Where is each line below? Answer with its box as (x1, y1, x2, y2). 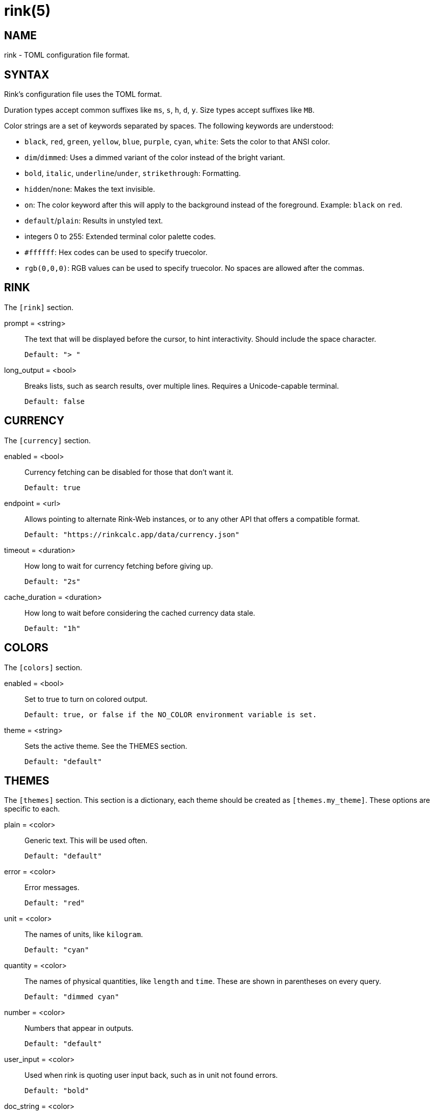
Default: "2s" (24, 577, 81, 586)
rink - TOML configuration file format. (4, 50, 130, 60)
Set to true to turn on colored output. (24, 694, 148, 703)
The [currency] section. (4, 436, 91, 445)
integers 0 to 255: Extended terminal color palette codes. (24, 232, 216, 241)
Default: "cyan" (24, 946, 89, 954)
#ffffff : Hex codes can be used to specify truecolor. (24, 248, 208, 257)
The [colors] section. (4, 663, 83, 672)
